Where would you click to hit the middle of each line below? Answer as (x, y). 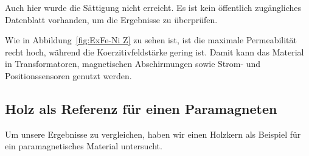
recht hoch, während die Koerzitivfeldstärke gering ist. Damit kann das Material (154, 51)
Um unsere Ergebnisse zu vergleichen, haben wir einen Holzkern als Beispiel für (153, 134)
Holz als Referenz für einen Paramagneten (141, 108)
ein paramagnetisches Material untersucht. (84, 146)
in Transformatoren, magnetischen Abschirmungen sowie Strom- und (133, 64)
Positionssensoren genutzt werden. (68, 75)
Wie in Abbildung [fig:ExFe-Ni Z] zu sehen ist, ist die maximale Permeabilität (151, 40)
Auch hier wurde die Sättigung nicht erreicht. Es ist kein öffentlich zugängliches (153, 7)
